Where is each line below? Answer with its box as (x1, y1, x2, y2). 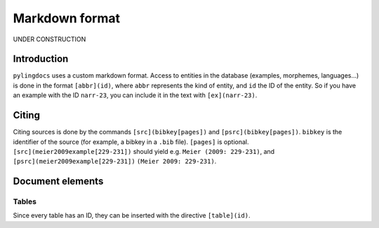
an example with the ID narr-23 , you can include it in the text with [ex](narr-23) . (13, 91, 258, 99)
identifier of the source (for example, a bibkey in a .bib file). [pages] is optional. (13, 137, 249, 146)
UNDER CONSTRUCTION (13, 35, 86, 43)
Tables (13, 197, 36, 206)
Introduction (13, 53, 69, 65)
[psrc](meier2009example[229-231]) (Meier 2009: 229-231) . (13, 157, 217, 166)
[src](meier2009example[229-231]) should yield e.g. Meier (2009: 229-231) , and (13, 147, 275, 155)
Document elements (13, 176, 104, 187)
